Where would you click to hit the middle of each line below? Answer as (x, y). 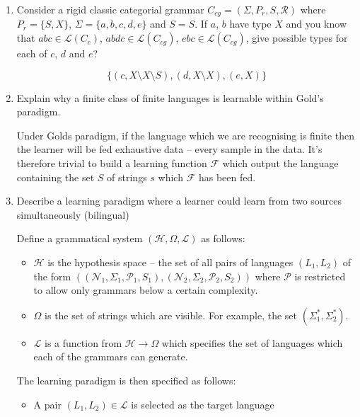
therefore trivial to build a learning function (112, 163)
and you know (317, 24)
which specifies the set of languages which (252, 342)
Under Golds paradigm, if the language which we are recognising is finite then (186, 135)
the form (52, 276)
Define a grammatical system (80, 238)
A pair (47, 404)
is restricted (320, 276)
